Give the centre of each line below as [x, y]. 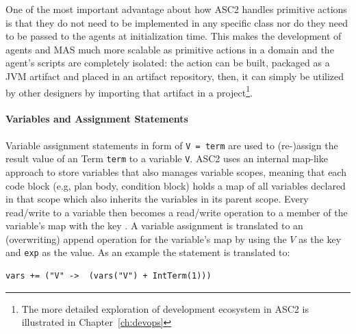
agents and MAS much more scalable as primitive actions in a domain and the [170, 49]
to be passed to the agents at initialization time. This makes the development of [174, 36]
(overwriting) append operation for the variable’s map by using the [146, 239]
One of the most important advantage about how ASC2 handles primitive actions [176, 9]
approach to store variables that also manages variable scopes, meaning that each [176, 171]
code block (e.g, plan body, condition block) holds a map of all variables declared [176, 185]
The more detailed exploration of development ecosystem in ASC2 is [165, 308]
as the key [320, 239]
